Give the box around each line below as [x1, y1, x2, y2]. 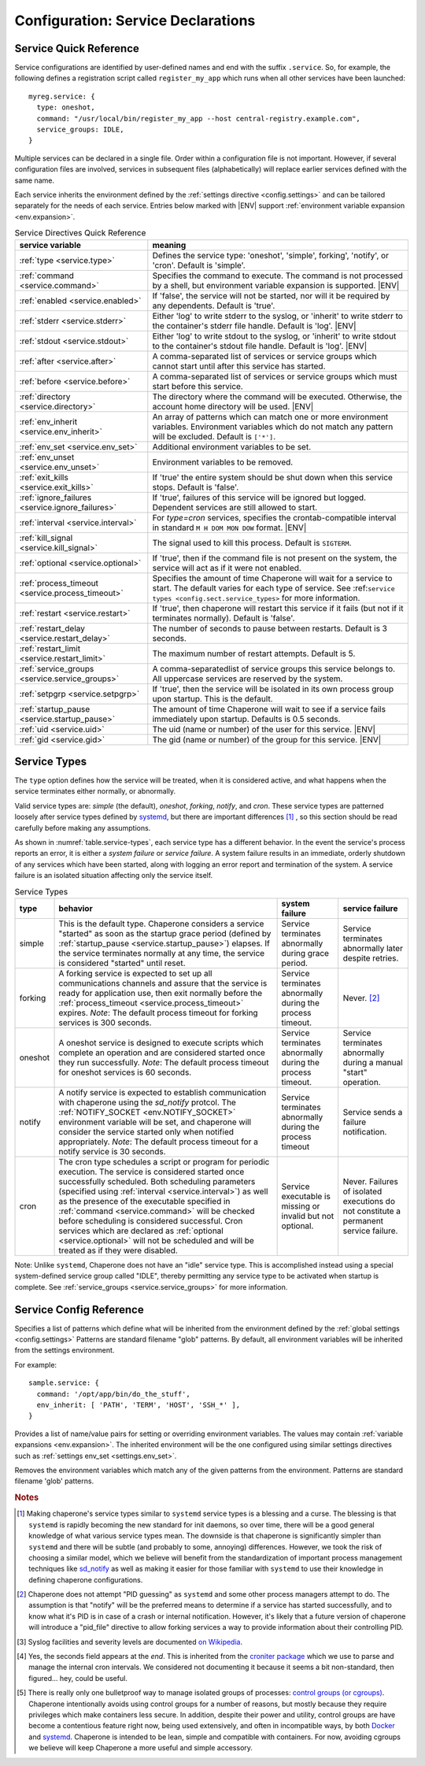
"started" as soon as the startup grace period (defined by [58, 927, 272, 939]
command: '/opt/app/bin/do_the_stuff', [36, 1390, 190, 1398]
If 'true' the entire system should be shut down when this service [152, 472, 394, 483]
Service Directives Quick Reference [14, 228, 146, 239]
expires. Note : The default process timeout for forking [58, 1007, 259, 1018]
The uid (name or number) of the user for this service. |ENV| [152, 724, 376, 735]
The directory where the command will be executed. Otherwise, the [152, 391, 403, 402]
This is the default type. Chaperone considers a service [58, 918, 264, 929]
